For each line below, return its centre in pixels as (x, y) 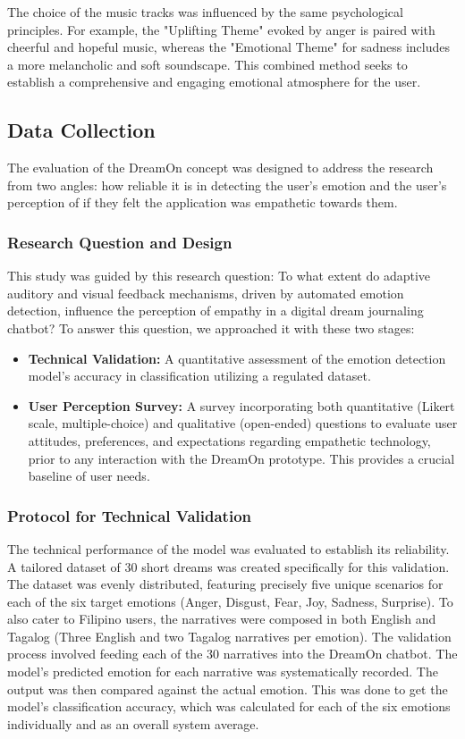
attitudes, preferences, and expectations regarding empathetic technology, (229, 440)
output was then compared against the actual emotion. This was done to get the (228, 689)
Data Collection (81, 130)
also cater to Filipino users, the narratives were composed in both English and (222, 619)
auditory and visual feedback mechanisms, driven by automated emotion (206, 293)
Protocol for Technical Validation (129, 515)
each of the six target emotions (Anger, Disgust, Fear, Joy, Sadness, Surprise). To (230, 601)
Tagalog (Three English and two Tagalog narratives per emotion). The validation (229, 636)
